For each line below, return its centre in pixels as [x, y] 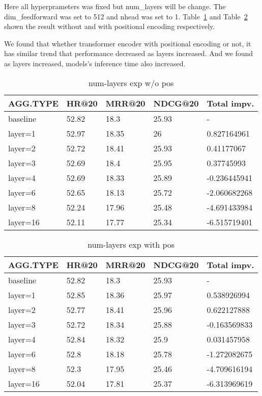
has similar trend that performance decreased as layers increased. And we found [129, 53]
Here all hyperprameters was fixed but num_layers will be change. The [115, 6]
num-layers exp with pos [131, 244]
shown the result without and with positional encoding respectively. [110, 26]
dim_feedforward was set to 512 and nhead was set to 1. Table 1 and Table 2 [126, 16]
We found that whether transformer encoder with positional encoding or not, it [128, 43]
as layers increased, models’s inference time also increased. [95, 63]
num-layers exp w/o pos [131, 83]
